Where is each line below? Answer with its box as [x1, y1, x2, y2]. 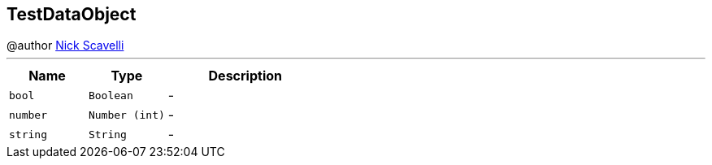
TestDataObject [7, 4, 137, 24]
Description [208, 67, 282, 85]
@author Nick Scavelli [7, 38, 124, 53]
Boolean [88, 89, 133, 102]
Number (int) [88, 108, 165, 121]
